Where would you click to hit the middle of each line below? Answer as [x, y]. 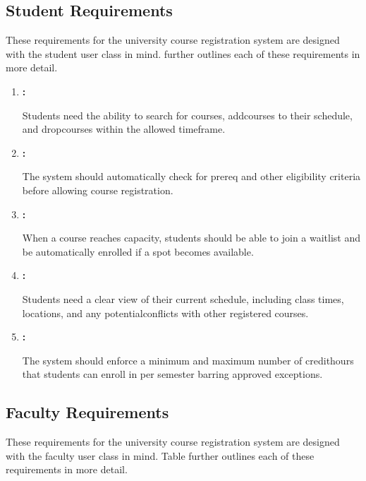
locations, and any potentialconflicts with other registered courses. [165, 313]
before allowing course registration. [98, 190]
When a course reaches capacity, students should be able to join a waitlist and [191, 238]
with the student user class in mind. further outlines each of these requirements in [183, 53]
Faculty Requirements [87, 412]
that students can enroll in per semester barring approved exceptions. [172, 374]
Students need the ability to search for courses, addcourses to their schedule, [187, 115]
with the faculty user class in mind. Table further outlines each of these [160, 455]
